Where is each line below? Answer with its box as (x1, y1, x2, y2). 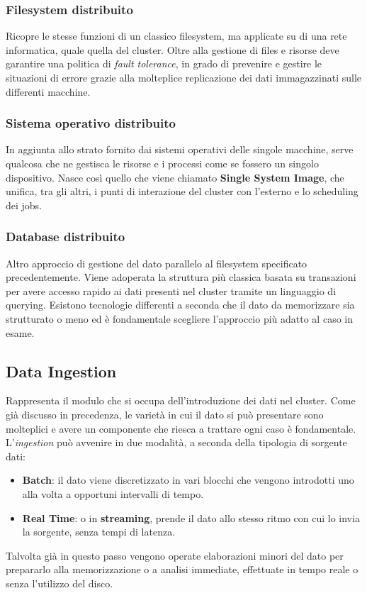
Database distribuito (6, 228, 125, 245)
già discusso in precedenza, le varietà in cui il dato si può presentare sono (6, 406, 324, 421)
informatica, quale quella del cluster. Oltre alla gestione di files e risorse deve (6, 42, 339, 57)
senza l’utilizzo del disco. (6, 575, 113, 590)
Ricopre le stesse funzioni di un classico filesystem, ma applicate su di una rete (6, 28, 347, 43)
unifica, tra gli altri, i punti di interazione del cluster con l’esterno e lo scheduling (6, 184, 358, 199)
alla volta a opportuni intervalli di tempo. (22, 486, 204, 501)
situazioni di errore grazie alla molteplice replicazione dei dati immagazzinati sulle (6, 70, 361, 84)
